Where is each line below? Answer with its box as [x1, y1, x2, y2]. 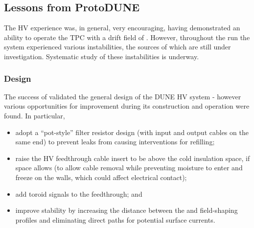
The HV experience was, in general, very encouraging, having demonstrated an [4, 23, 240, 33]
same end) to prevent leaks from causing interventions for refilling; [15, 137, 215, 147]
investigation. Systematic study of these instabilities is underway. [4, 51, 199, 61]
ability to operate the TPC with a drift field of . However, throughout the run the [4, 32, 250, 42]
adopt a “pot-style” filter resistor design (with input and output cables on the [15, 127, 249, 137]
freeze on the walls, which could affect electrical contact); [15, 172, 187, 182]
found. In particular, [4, 110, 65, 120]
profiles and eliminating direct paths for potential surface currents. [15, 214, 215, 225]
